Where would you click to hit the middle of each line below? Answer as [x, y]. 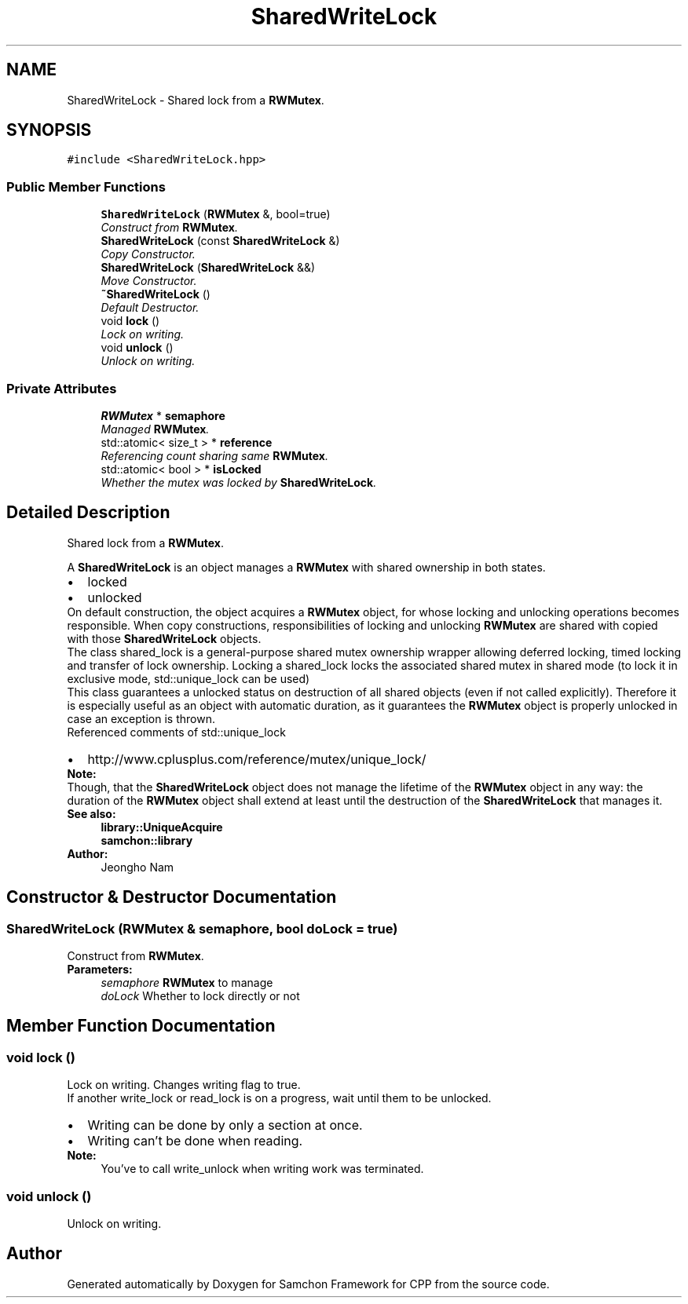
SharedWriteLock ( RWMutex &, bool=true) [216, 214]
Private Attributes [62, 388]
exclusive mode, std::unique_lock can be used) [188, 678]
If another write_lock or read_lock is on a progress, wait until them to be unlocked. [279, 1098]
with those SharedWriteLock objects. [164, 638]
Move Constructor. [149, 281]
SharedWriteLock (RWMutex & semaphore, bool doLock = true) [202, 928]
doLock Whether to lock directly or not [200, 996]
